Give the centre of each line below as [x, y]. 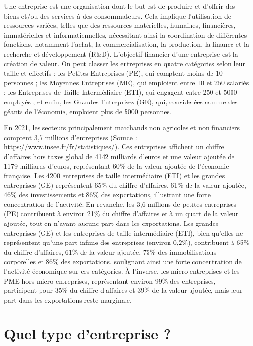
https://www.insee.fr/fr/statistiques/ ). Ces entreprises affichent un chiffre [114, 147]
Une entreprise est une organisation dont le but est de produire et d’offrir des [120, 6]
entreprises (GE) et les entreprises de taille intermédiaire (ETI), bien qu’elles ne [124, 233]
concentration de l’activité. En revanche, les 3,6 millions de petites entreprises [120, 204]
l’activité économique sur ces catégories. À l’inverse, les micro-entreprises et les [122, 271]
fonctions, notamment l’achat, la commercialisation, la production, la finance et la [126, 44]
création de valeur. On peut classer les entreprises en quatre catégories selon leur [125, 63]
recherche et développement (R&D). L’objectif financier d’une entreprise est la [121, 53]
